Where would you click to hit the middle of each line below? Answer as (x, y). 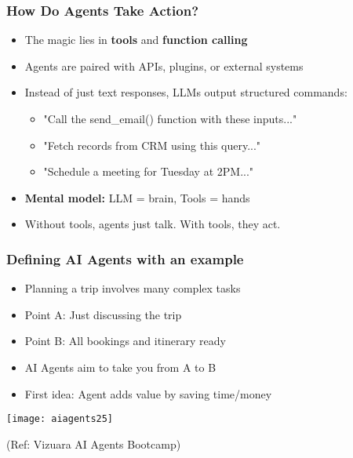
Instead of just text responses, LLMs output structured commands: (186, 92)
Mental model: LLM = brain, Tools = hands (137, 197)
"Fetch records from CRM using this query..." (152, 145)
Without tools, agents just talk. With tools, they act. (153, 224)
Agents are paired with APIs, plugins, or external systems (164, 65)
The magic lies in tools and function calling (136, 40)
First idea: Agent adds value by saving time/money (148, 393)
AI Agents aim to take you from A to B (120, 367)
